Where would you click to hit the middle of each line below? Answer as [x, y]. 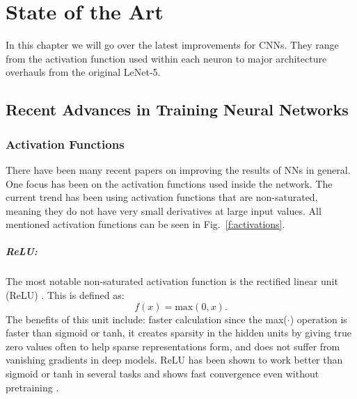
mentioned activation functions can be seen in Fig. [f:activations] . [145, 224]
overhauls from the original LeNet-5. [83, 72]
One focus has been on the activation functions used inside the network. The [169, 183]
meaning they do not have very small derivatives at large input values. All [164, 210]
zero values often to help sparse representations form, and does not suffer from [173, 346]
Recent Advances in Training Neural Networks [177, 109]
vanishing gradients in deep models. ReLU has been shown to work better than [174, 360]
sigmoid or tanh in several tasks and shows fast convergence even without [162, 373]
